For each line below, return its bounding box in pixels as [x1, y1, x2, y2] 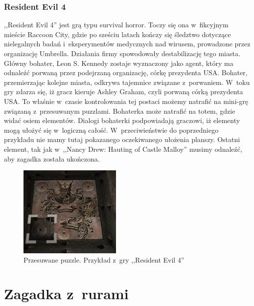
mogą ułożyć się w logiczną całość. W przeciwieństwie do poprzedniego [4, 124, 219, 135]
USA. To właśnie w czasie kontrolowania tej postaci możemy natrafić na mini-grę [4, 96, 248, 106]
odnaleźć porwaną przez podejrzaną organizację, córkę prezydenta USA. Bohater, [4, 67, 248, 78]
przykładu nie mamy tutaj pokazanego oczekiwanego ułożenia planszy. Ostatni [4, 134, 240, 144]
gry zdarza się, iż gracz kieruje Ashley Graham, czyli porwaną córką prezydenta [4, 86, 243, 97]
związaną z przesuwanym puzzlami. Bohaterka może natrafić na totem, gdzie [4, 105, 235, 116]
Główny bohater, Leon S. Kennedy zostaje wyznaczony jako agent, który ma [4, 58, 233, 68]
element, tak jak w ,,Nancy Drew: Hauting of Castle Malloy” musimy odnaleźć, [4, 143, 242, 154]
